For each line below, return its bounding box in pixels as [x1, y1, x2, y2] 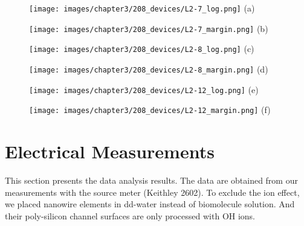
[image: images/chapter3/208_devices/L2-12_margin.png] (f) [29, 103, 271, 116]
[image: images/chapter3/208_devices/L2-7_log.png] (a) [29, 2, 255, 14]
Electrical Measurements [5, 139, 215, 164]
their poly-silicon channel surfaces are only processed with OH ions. [5, 209, 256, 222]
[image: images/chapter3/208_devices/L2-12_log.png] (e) [29, 83, 259, 95]
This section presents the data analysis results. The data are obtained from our [5, 174, 298, 187]
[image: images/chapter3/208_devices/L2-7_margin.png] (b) [29, 22, 268, 34]
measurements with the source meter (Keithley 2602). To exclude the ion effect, [5, 186, 300, 198]
